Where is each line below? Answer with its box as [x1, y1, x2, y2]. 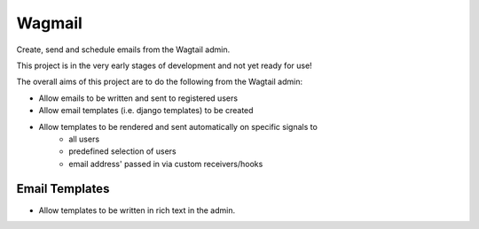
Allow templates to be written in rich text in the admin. [38, 204, 235, 216]
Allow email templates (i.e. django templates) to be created [38, 105, 254, 116]
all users [68, 134, 100, 144]
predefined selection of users [68, 146, 177, 156]
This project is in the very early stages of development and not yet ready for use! [16, 60, 312, 71]
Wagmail [16, 13, 83, 33]
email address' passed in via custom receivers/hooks [68, 158, 263, 169]
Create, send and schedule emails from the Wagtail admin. [16, 44, 231, 55]
